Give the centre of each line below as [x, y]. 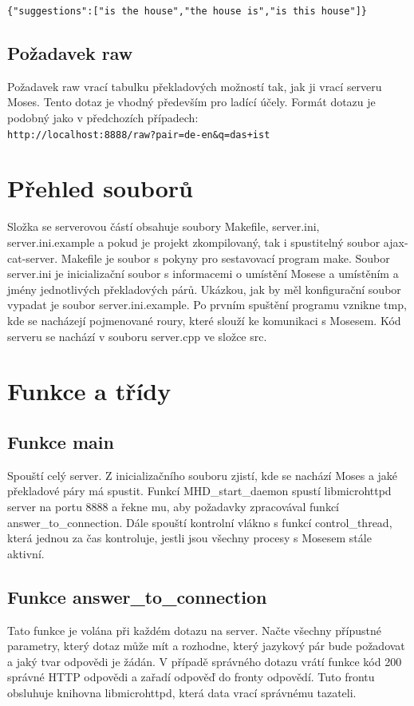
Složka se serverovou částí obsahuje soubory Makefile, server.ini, [164, 226]
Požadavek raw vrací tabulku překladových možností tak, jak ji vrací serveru [195, 86]
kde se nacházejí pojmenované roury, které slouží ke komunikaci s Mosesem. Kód [204, 320]
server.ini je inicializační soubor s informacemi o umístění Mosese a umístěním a [203, 274]
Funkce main [61, 441]
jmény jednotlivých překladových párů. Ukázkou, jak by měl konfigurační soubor [204, 289]
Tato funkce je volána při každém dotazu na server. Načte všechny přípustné [194, 630]
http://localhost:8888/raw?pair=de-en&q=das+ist [139, 135]
